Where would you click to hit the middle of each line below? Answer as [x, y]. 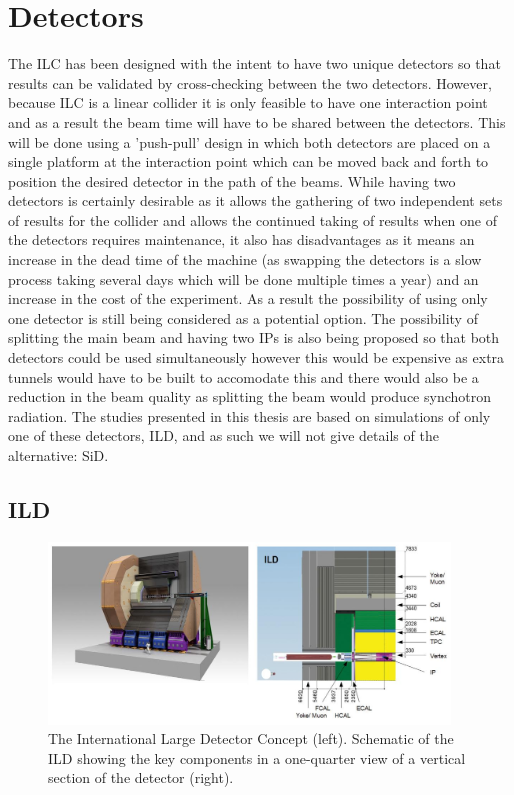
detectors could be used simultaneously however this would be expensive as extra [256, 357]
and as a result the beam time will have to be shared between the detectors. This [257, 121]
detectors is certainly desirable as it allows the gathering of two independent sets [255, 200]
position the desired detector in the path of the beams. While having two [232, 180]
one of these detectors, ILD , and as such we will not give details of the [223, 435]
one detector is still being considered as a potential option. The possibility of [243, 317]
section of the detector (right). [141, 777]
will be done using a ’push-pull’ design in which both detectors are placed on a [249, 141]
